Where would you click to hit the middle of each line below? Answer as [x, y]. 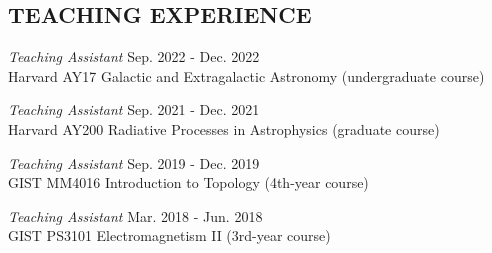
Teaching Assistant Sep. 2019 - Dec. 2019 [134, 162]
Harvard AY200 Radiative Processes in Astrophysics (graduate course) [224, 128]
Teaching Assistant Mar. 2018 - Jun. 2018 [135, 215]
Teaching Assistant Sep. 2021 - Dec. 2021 [134, 109]
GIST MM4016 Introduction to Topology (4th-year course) [188, 182]
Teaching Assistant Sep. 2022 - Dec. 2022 [134, 56]
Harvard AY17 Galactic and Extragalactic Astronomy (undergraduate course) [246, 75]
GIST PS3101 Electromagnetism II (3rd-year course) [169, 235]
